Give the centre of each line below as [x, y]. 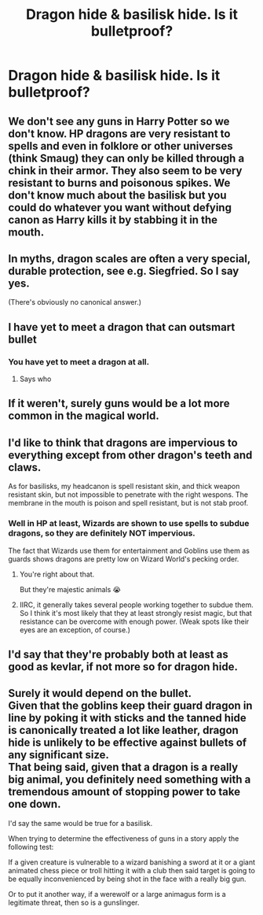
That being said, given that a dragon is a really [123, 767]
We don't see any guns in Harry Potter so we [119, 121]
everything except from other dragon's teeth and [130, 455]
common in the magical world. [84, 416]
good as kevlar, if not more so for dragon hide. [123, 667]
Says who [35, 379]
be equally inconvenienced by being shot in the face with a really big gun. [127, 879]
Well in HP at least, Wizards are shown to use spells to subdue [129, 524]
